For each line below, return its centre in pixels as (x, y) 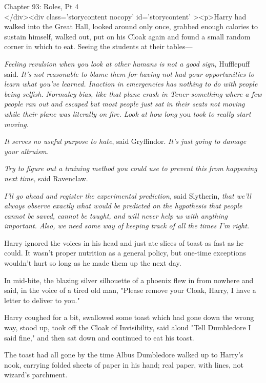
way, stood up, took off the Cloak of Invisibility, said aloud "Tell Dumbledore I (128, 327)
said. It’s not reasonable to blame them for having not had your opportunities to (129, 73)
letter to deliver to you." (42, 300)
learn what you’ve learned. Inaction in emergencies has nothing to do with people (131, 84)
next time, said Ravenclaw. (46, 178)
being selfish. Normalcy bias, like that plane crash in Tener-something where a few (133, 93)
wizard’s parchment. (36, 375)
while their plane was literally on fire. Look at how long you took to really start (128, 113)
